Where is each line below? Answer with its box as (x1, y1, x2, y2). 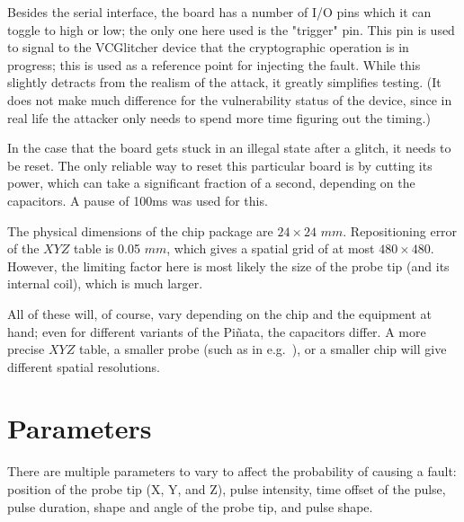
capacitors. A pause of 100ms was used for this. (7, 190, 268, 209)
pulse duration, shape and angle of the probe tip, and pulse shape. (7, 497, 373, 516)
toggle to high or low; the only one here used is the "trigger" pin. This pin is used (7, 20, 455, 39)
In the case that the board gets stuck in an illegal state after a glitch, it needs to (7, 138, 451, 157)
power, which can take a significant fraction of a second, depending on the (7, 173, 415, 192)
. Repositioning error (343, 221, 458, 240)
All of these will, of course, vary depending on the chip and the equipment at (7, 304, 432, 323)
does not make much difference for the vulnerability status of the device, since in (7, 90, 452, 109)
